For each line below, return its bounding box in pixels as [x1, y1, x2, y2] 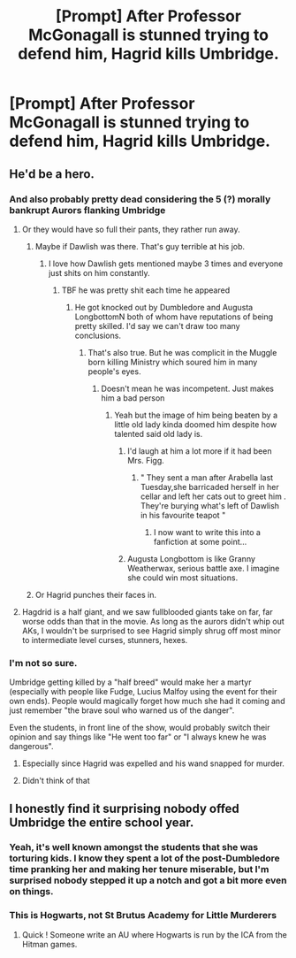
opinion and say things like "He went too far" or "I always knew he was [9, 732, 267, 742]
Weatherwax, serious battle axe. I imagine [127, 563, 280, 573]
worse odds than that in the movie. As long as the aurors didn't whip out [21, 616, 285, 626]
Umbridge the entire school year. [9, 815, 194, 830]
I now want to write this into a [153, 526, 261, 537]
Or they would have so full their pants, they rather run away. [21, 224, 240, 234]
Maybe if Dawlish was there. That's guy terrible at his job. [34, 241, 246, 251]
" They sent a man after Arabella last [140, 471, 274, 483]
